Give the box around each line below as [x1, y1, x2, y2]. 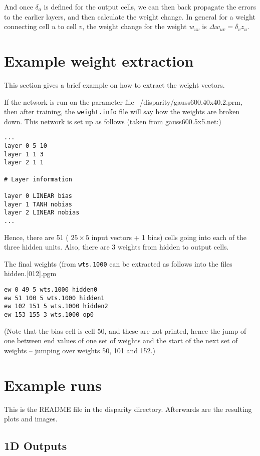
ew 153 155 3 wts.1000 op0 [4, 311, 94, 318]
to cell [58, 21, 77, 32]
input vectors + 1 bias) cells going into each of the [91, 232, 247, 242]
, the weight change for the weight [82, 21, 187, 32]
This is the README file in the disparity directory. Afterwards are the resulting [4, 403, 252, 414]
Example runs [4, 374, 102, 395]
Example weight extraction [4, 50, 194, 71]
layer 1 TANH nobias [4, 200, 73, 208]
